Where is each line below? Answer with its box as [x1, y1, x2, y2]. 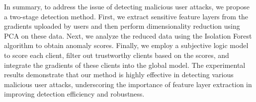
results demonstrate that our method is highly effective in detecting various [4, 69, 234, 80]
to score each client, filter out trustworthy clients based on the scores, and [4, 50, 229, 60]
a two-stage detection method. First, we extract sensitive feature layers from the [4, 11, 249, 21]
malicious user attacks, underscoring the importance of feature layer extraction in [4, 79, 252, 89]
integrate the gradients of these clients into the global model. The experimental [4, 59, 246, 70]
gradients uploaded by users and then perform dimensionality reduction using [4, 21, 240, 31]
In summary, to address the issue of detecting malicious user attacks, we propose [4, 1, 250, 11]
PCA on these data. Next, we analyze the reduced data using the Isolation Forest [4, 30, 252, 41]
